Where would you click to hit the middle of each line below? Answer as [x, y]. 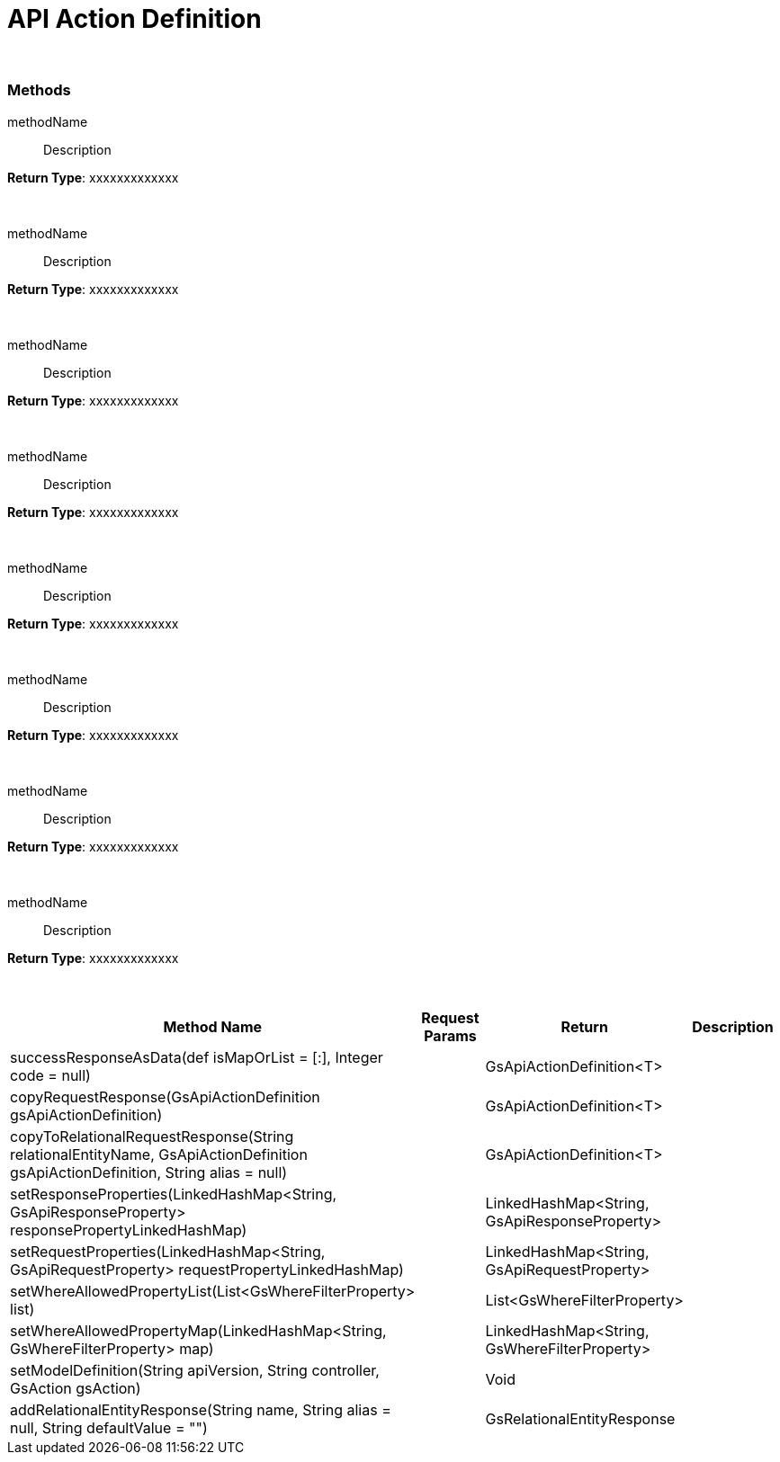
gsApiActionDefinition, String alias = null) [149, 1172]
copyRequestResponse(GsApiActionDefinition [165, 1096]
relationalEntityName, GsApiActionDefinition [159, 1154]
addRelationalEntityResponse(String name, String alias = [201, 1409]
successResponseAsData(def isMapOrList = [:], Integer [197, 1057]
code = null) [50, 1075]
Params [450, 1035]
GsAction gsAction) [76, 1388]
